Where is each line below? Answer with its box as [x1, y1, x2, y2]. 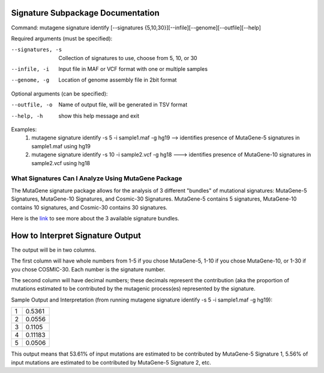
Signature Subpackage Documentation [11, 8, 160, 18]
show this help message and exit [58, 112, 139, 120]
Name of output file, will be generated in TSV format [58, 101, 188, 108]
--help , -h [11, 112, 43, 120]
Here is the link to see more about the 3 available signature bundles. [11, 214, 179, 222]
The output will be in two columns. [11, 246, 97, 253]
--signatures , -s [11, 46, 62, 53]
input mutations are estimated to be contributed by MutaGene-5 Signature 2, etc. [11, 359, 211, 366]
